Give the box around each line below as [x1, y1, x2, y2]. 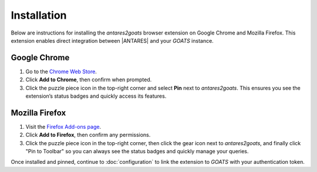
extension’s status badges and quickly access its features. [25, 92, 167, 99]
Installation [11, 9, 67, 22]
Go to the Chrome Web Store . [25, 68, 97, 75]
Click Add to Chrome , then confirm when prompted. [25, 76, 152, 83]
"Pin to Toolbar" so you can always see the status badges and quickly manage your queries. [25, 148, 249, 155]
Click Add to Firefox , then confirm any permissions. [25, 132, 151, 139]
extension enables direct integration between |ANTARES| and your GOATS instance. [11, 37, 214, 44]
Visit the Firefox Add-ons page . [25, 123, 102, 130]
